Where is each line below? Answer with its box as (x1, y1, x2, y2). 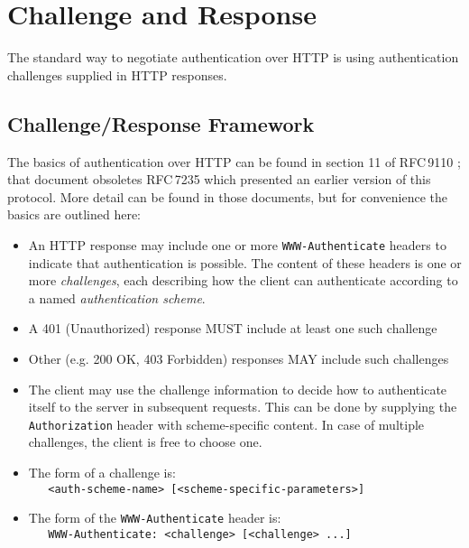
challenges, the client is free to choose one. (28, 432, 262, 451)
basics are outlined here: (7, 205, 142, 224)
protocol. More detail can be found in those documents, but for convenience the (7, 187, 447, 206)
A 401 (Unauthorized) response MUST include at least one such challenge (28, 319, 437, 338)
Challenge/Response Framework (7, 109, 315, 137)
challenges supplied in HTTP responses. (7, 65, 227, 84)
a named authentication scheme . (28, 288, 206, 307)
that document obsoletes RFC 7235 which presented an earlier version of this (7, 170, 431, 189)
